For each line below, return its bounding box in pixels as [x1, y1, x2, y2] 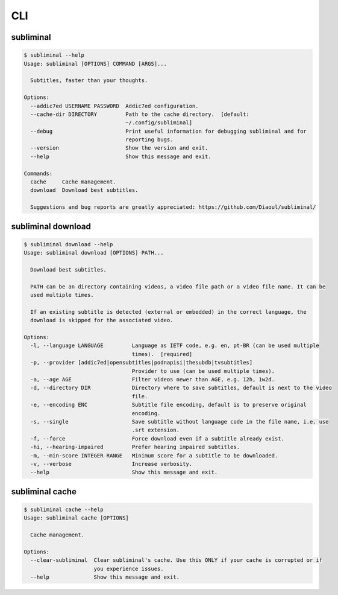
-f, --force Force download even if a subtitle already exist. [30, 435, 284, 442]
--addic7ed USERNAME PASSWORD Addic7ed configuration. [30, 103, 199, 109]
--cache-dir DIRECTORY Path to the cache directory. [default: [30, 110, 250, 118]
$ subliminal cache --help [23, 506, 104, 513]
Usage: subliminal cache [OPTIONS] [23, 515, 129, 521]
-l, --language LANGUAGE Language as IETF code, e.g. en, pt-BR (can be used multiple [30, 342, 319, 349]
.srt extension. [131, 427, 180, 434]
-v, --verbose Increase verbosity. [30, 460, 193, 467]
